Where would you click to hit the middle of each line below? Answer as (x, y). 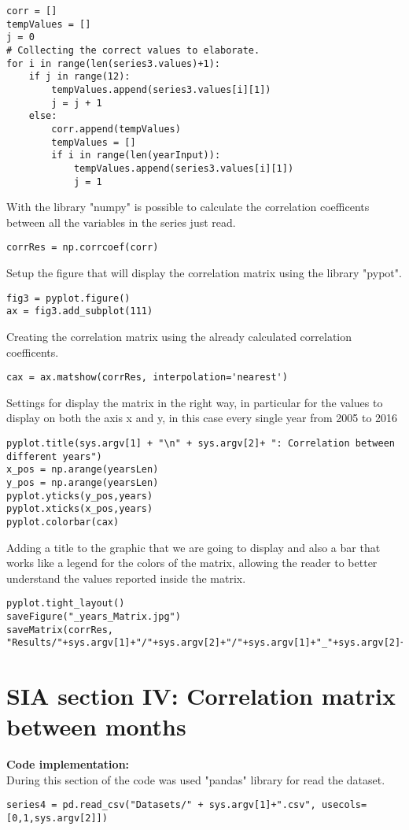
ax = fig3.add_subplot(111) (80, 311)
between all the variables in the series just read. (121, 222)
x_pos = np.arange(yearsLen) (83, 470)
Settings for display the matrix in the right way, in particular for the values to (195, 402)
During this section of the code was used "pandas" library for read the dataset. (196, 779)
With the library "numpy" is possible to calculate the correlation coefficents (188, 207)
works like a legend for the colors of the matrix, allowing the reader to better (192, 563)
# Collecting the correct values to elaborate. (133, 50)
